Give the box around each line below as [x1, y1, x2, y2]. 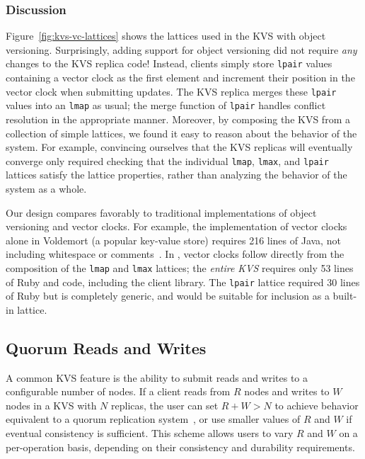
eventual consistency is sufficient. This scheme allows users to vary [6, 426, 294, 441]
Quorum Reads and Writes [6, 336, 207, 358]
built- [332, 288, 357, 303]
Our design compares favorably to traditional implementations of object [6, 205, 317, 220]
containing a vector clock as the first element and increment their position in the [6, 70, 355, 85]
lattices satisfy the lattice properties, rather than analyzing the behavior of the [6, 167, 347, 182]
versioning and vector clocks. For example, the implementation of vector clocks [6, 219, 347, 234]
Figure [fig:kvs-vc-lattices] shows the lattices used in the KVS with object [6, 28, 326, 43]
